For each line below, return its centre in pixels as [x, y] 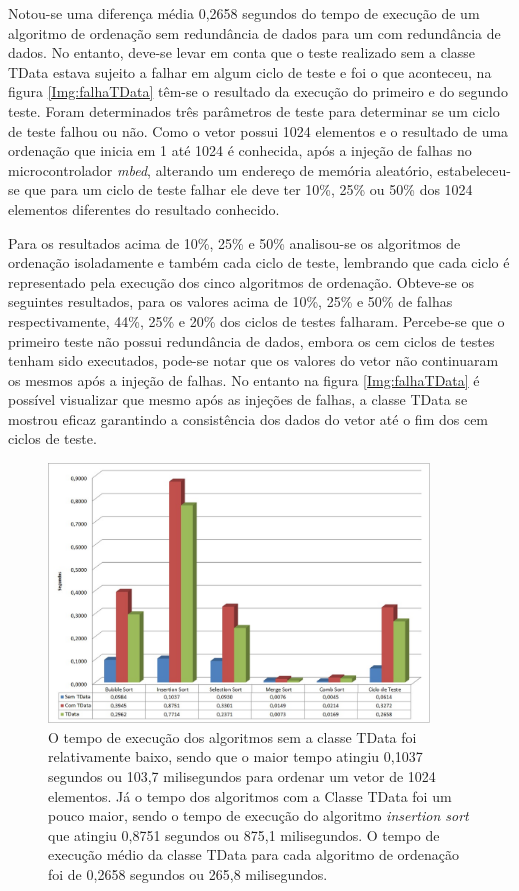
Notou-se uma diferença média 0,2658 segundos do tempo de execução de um [244, 13]
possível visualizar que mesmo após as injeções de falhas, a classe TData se [238, 399]
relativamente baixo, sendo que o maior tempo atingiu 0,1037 [235, 756]
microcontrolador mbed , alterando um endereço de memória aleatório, [220, 169]
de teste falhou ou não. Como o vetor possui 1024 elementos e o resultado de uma [258, 130]
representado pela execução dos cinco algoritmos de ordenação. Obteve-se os [241, 281]
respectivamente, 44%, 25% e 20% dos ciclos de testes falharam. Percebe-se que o [256, 320]
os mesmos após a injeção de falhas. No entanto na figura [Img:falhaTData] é [244, 379]
